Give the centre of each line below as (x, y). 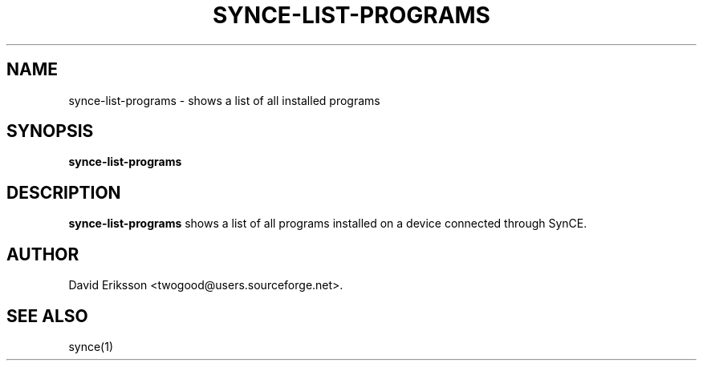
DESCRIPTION (64, 192)
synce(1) (91, 346)
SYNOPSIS (50, 131)
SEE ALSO (47, 316)
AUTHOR (43, 254)
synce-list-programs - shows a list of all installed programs (224, 100)
